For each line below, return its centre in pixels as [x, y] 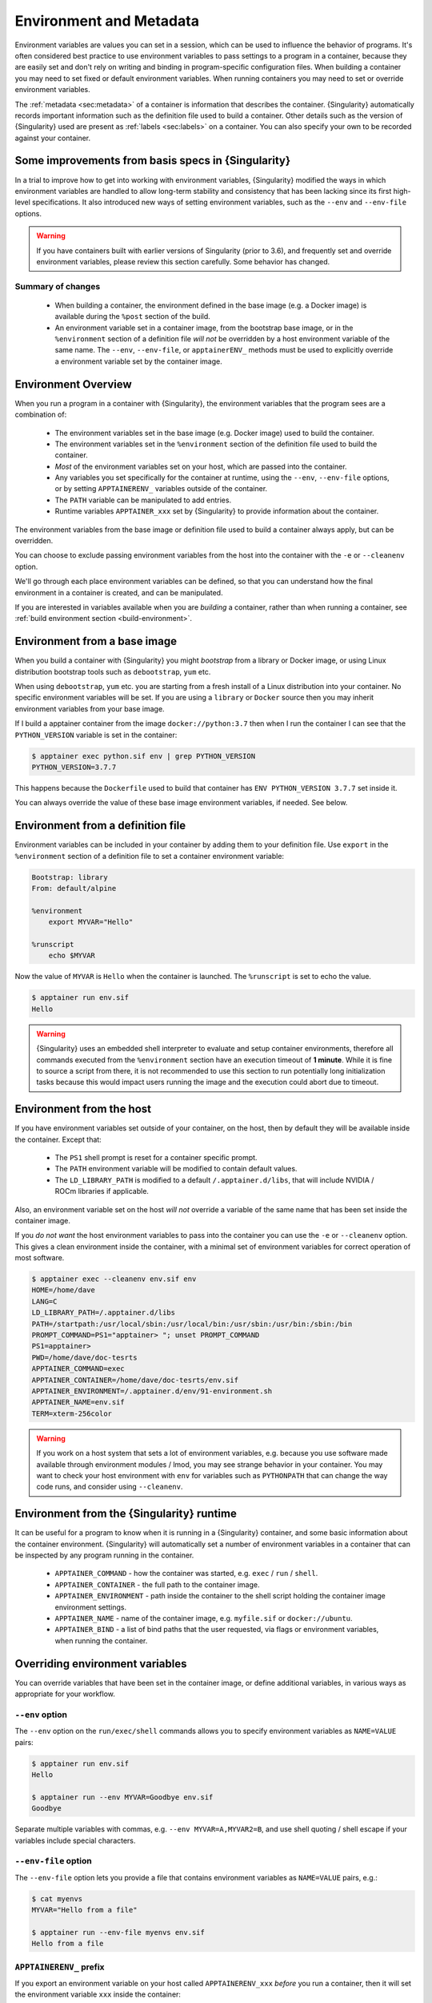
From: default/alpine [74, 889]
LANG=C [44, 1301]
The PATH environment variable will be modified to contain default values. [176, 1169]
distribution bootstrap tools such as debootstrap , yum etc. [113, 671]
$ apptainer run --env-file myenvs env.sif [118, 1932]
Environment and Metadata [107, 21]
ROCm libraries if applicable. [102, 1191]
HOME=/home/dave [64, 1290]
